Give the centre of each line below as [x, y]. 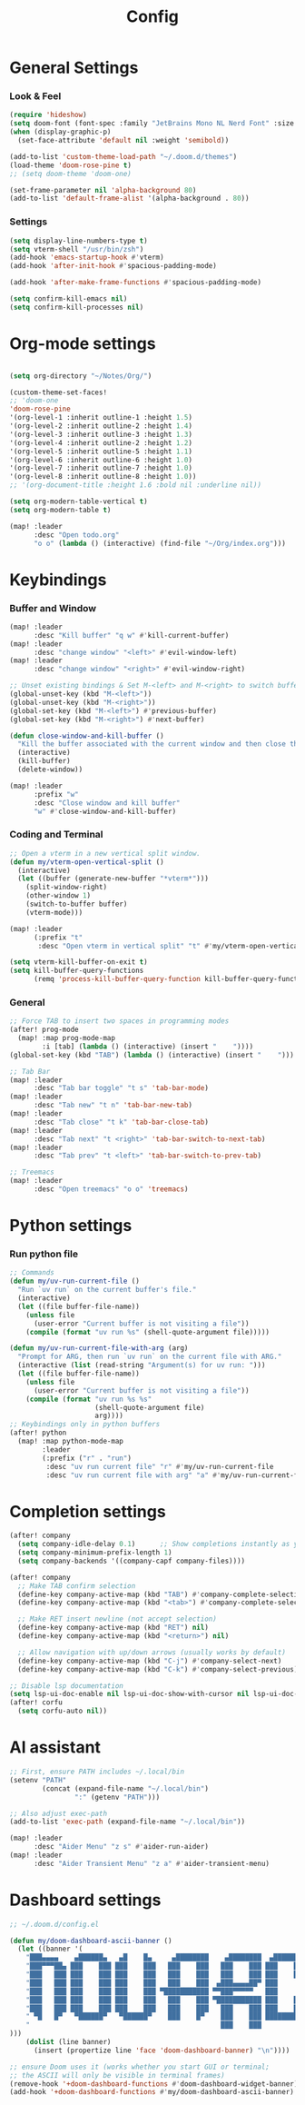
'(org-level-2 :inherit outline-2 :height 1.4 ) [101, 426]
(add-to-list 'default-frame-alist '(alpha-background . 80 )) [129, 199]
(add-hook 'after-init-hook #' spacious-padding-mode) [113, 266]
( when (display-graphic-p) [60, 132]
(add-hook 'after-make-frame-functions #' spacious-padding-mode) [135, 283]
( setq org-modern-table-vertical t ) [79, 501]
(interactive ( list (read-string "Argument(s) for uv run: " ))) [142, 1365]
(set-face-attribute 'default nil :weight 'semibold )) [123, 141]
